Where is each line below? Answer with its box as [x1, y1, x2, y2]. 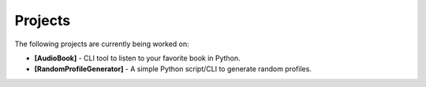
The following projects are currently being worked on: [14, 39, 189, 49]
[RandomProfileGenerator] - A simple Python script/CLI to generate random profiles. [34, 64, 312, 74]
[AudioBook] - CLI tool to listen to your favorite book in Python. [34, 53, 241, 63]
